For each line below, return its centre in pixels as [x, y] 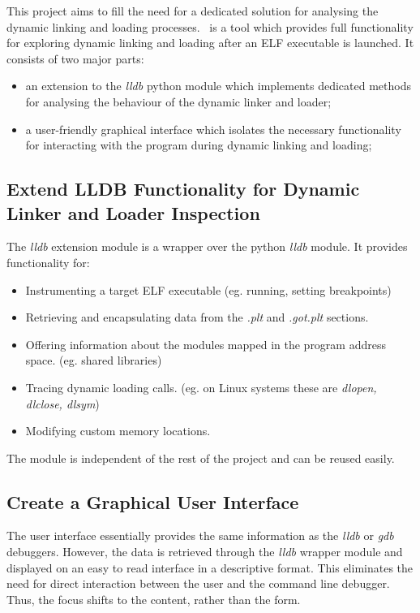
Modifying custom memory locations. [118, 431]
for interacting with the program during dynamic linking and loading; [199, 145]
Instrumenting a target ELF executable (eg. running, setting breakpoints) [208, 289]
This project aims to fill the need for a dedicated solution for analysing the [193, 11]
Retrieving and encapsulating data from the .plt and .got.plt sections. [197, 317]
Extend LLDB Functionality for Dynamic [183, 189]
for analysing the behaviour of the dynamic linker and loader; [178, 101]
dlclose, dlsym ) [62, 403]
